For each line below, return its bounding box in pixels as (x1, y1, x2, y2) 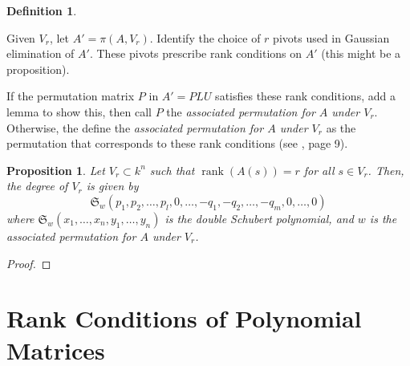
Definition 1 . (6, 2, 77, 18)
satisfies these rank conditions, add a (215, 87, 396, 104)
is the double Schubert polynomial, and (164, 209, 354, 226)
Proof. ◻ (6, 254, 51, 271)
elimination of (6, 45, 75, 62)
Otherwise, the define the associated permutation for (6, 119, 264, 136)
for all (303, 161, 335, 178)
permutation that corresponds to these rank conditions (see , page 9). (6, 135, 348, 152)
